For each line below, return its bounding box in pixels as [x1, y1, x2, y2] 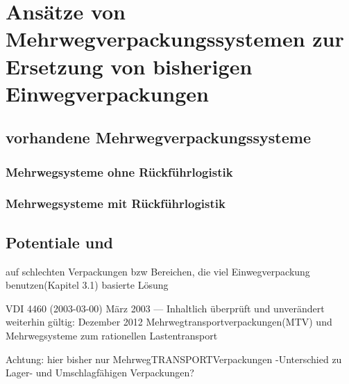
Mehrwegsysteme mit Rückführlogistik [6, 195, 225, 212]
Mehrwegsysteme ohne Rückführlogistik [6, 163, 233, 180]
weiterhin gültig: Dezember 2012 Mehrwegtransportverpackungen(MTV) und [6, 314, 332, 329]
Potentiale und [6, 231, 114, 253]
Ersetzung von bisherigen [6, 51, 253, 80]
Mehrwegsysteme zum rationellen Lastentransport [6, 328, 218, 342]
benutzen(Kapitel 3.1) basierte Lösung [6, 278, 169, 292]
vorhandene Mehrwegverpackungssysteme [6, 127, 311, 148]
